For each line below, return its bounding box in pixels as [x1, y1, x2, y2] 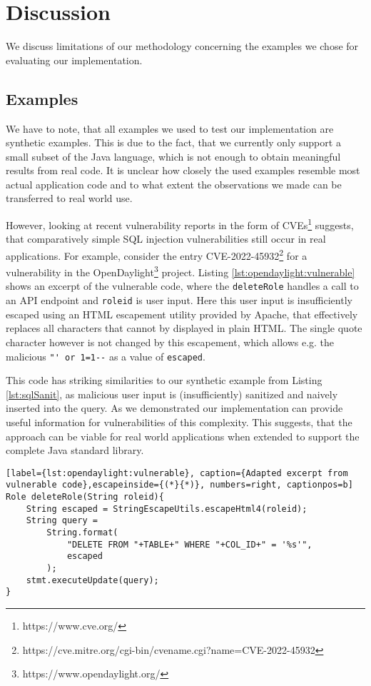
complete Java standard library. [6, 443, 144, 458]
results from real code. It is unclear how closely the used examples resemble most [6, 163, 360, 178]
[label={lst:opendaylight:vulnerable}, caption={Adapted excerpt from [6, 468, 348, 478]
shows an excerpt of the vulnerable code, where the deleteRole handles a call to [6, 278, 359, 293]
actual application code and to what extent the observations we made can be [6, 176, 342, 191]
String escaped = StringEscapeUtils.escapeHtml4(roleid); [26, 503, 308, 514]
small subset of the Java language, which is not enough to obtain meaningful [6, 148, 341, 163]
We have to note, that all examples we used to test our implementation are [6, 121, 334, 136]
